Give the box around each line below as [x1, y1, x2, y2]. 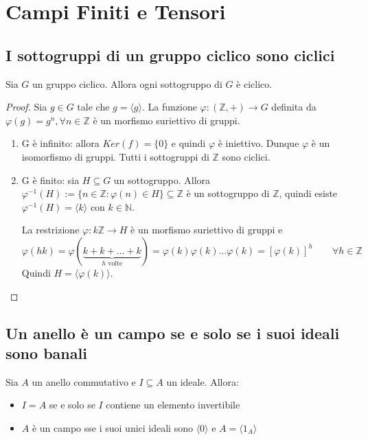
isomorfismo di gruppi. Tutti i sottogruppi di [21, 149, 209, 163]
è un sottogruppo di [186, 186, 270, 200]
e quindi [171, 136, 206, 150]
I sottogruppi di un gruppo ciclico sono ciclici [5, 44, 335, 65]
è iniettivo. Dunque [218, 136, 299, 150]
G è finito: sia [21, 172, 80, 187]
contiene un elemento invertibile [106, 397, 240, 412]
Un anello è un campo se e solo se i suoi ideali [5, 322, 340, 343]
